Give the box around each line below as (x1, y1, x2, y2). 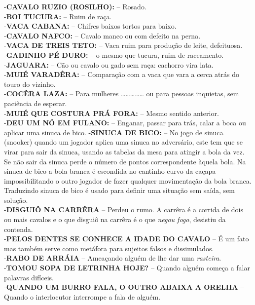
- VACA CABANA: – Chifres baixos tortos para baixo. (4, 21, 177, 31)
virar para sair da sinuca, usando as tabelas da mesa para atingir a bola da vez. (4, 146, 245, 156)
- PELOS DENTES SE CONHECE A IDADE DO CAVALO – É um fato (4, 233, 249, 244)
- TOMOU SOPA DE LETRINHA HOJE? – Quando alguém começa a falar (4, 263, 250, 273)
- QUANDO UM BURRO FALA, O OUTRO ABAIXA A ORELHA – (4, 282, 244, 292)
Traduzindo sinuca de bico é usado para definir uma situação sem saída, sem (4, 185, 235, 195)
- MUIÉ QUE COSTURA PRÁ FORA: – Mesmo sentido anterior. (4, 108, 219, 118)
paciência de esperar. (4, 98, 67, 108)
